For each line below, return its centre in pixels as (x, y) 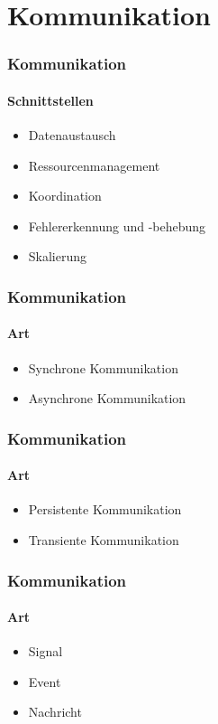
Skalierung (58, 256)
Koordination (65, 196)
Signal (45, 651)
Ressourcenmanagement (94, 165)
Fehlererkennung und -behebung (117, 226)
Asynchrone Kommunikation (107, 398)
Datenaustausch (72, 135)
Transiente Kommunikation (104, 540)
